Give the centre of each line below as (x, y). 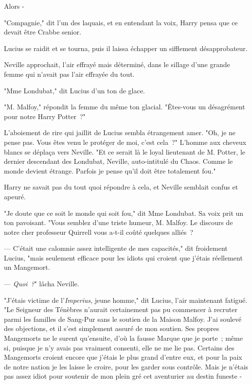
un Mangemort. (27, 267)
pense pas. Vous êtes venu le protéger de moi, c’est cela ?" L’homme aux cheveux (125, 142)
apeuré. (15, 196)
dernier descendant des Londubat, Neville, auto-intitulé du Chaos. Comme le (118, 161)
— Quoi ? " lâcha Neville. (42, 284)
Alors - (14, 6)
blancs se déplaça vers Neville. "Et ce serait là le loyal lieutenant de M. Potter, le (125, 151)
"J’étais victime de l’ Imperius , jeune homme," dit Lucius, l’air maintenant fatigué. (126, 300)
